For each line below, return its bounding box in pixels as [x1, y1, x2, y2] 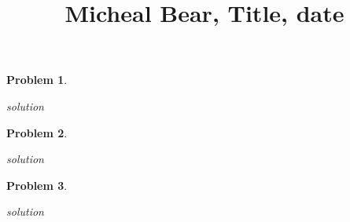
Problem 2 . [6, 124, 68, 140]
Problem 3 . [6, 177, 68, 193]
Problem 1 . [6, 71, 68, 88]
